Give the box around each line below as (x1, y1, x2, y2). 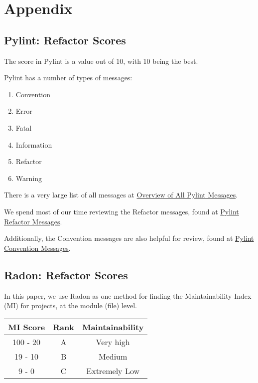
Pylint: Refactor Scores (4, 32, 126, 47)
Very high (96, 336, 130, 348)
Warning (15, 173, 42, 183)
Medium (98, 350, 128, 362)
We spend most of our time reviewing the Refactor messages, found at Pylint (4, 206, 239, 216)
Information (15, 139, 52, 150)
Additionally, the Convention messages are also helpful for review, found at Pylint (4, 233, 254, 243)
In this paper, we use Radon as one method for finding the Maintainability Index (4, 290, 252, 301)
